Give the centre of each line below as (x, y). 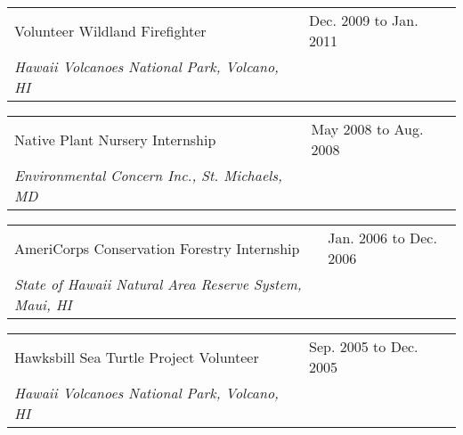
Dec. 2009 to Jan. (364, 20)
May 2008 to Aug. (367, 129)
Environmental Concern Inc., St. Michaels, (148, 175)
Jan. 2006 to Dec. (382, 238)
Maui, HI (43, 304)
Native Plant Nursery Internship (115, 139)
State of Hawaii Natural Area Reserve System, (158, 284)
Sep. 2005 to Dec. (364, 346)
